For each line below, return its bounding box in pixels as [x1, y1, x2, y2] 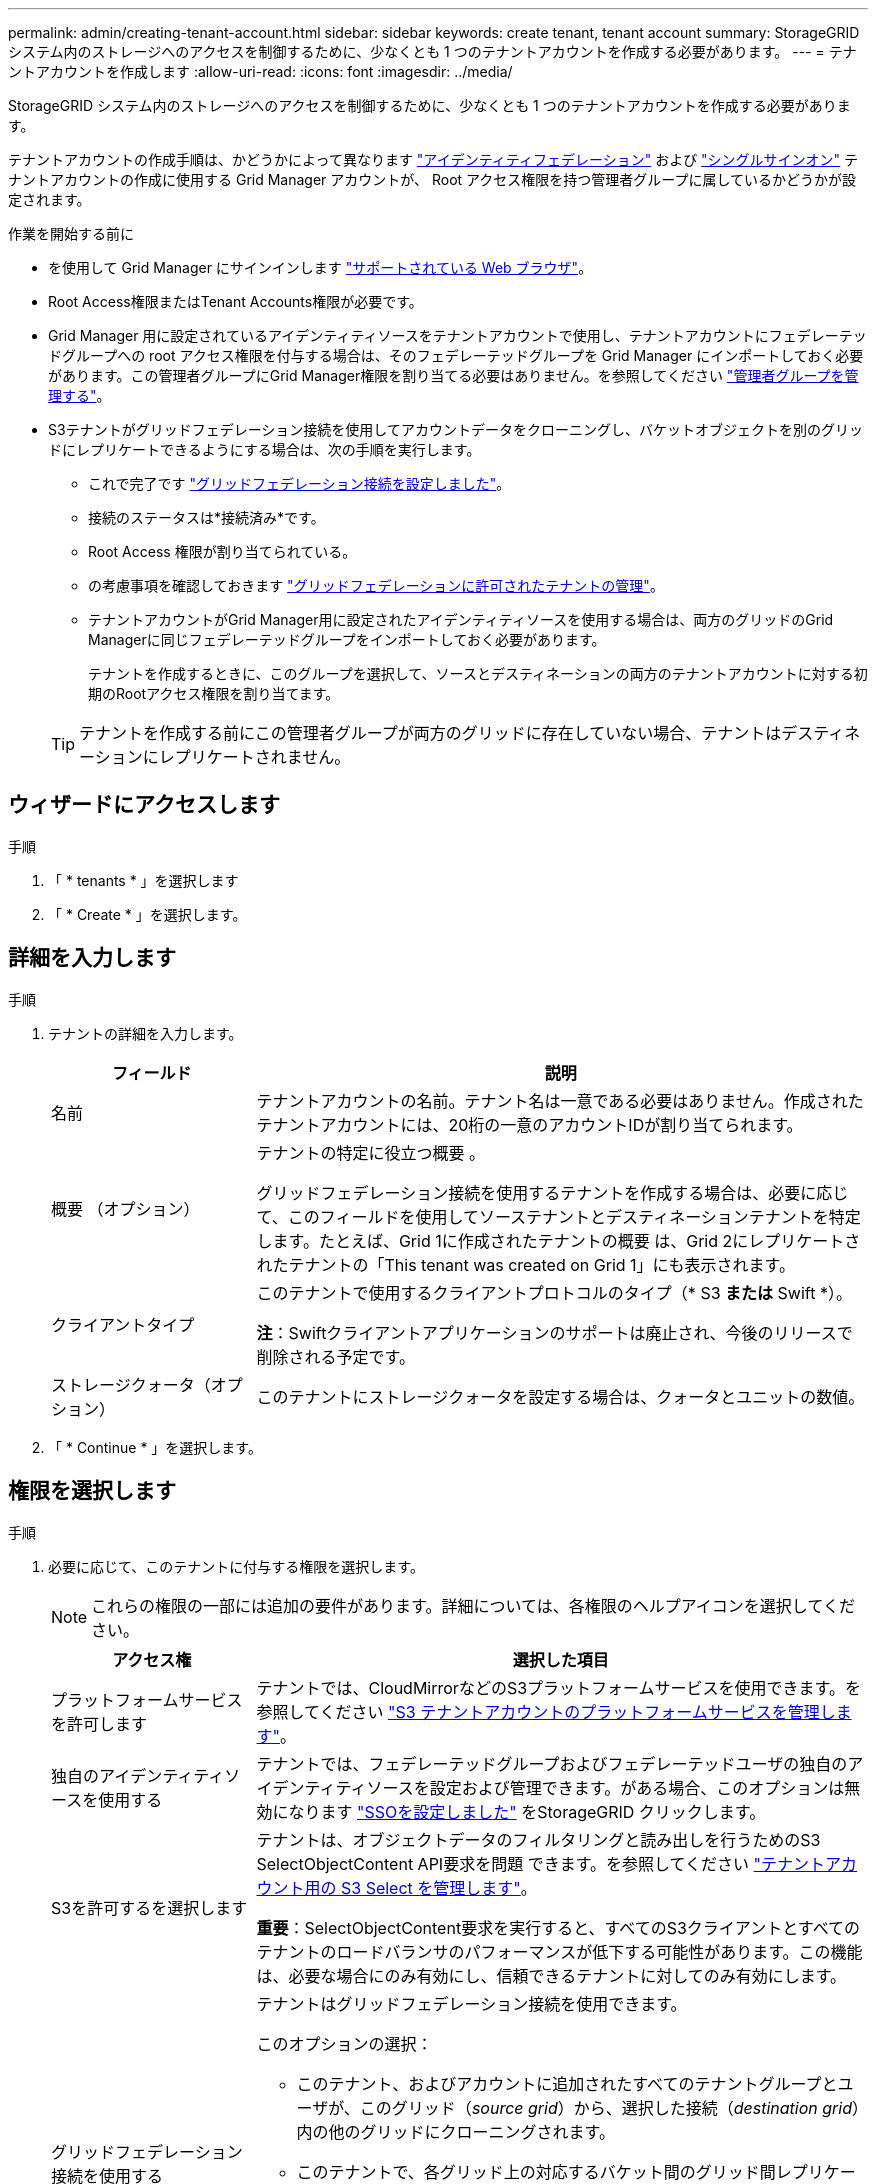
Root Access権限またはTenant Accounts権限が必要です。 [48, 293, 423, 310]
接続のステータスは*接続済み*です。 [88, 509, 325, 526]
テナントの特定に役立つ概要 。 [256, 1142, 486, 1163]
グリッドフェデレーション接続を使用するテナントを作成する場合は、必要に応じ [256, 1182, 849, 1203]
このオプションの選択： [256, 2033, 433, 2054]
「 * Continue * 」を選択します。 [48, 1438, 262, 1456]
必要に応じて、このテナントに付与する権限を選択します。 [48, 1557, 424, 1575]
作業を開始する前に [8, 225, 134, 242]
